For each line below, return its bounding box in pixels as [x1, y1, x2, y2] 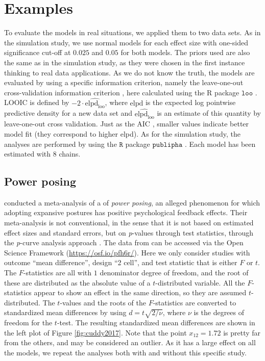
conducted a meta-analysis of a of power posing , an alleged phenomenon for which [4, 197, 260, 208]
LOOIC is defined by [4, 97, 69, 108]
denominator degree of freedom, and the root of [100, 267, 249, 278]
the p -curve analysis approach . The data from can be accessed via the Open [4, 237, 244, 248]
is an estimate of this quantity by [157, 108, 261, 118]
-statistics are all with [23, 267, 92, 278]
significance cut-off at [4, 47, 71, 58]
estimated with [4, 148, 51, 159]
